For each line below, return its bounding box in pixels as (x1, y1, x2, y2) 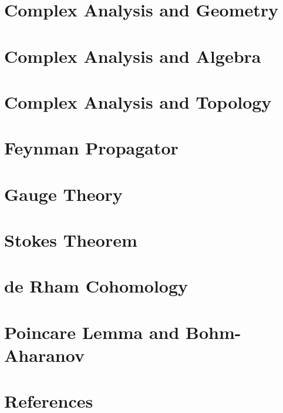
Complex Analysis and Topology (4, 89, 272, 113)
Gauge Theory (4, 182, 123, 206)
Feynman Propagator (4, 136, 178, 160)
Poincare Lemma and (4, 320, 180, 344)
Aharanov (4, 343, 85, 367)
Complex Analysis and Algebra (4, 43, 261, 68)
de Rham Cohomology (4, 274, 188, 298)
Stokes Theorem (4, 228, 137, 252)
